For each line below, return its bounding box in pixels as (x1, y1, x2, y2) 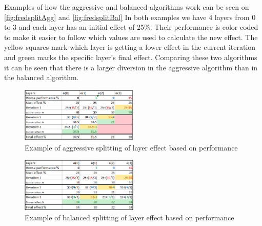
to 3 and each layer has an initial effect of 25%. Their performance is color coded (4, 22, 258, 32)
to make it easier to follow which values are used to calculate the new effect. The (4, 31, 258, 42)
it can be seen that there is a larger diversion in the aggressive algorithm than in (4, 62, 258, 72)
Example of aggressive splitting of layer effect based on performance (25, 142, 238, 153)
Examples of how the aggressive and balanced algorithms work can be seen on (4, 2, 249, 12)
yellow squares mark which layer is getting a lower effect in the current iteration (4, 42, 256, 52)
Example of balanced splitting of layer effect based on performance (25, 212, 234, 223)
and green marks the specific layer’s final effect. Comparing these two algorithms (4, 51, 257, 62)
